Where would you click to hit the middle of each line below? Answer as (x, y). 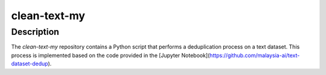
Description (35, 32)
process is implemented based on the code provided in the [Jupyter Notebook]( (110, 55)
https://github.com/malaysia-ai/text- (254, 55)
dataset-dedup (30, 64)
